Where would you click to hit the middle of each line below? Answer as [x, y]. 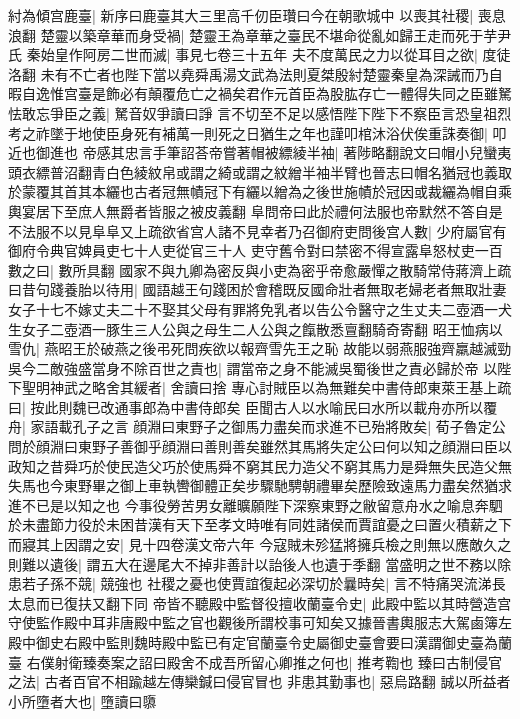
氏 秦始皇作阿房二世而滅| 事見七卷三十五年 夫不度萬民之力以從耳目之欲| [243, 54]
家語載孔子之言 [79, 426]
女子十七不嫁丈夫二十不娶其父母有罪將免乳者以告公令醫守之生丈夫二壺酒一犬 [260, 308]
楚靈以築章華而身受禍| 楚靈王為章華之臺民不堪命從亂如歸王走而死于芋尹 [276, 34]
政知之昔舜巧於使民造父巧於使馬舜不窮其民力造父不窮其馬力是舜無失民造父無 [260, 465]
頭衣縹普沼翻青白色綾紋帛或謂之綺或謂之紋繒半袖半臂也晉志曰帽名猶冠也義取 [260, 171]
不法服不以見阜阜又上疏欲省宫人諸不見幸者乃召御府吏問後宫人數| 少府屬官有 [257, 230]
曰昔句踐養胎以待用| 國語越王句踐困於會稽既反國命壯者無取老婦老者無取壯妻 [257, 289]
